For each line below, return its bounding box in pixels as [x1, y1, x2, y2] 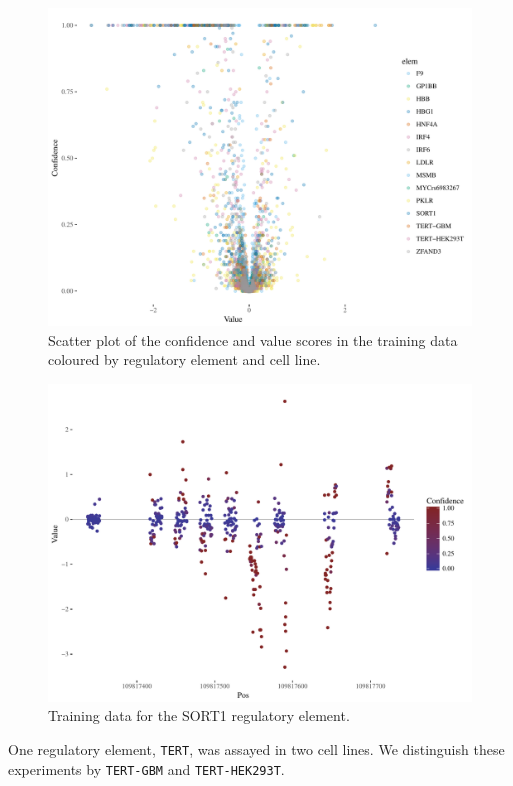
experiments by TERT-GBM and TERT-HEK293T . [8, 758, 285, 779]
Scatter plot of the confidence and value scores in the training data [48, 329, 458, 350]
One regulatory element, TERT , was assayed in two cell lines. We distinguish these [8, 738, 505, 759]
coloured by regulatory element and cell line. [48, 349, 321, 370]
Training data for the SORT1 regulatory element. [48, 705, 350, 726]
